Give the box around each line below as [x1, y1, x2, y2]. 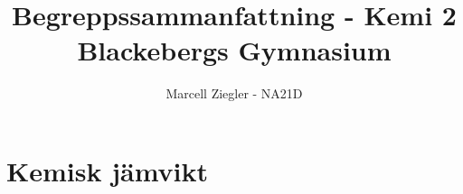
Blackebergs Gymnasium [77, 32, 392, 69]
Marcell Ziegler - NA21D [165, 84, 303, 103]
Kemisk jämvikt [6, 152, 209, 189]
